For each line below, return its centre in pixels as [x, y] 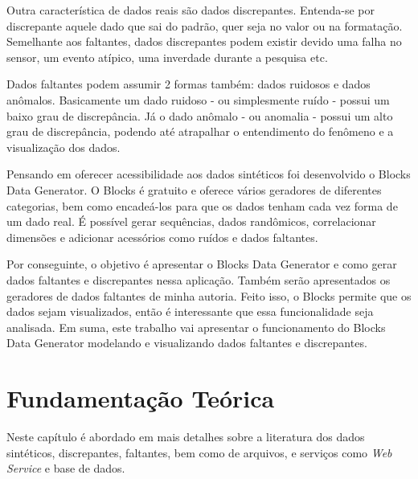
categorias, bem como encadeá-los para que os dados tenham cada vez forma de [202, 205]
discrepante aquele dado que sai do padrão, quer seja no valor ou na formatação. [205, 25]
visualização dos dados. [64, 147]
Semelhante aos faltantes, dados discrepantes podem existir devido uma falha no [204, 41]
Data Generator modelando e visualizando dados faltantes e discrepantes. [187, 343]
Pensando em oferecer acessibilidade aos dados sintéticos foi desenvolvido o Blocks [209, 174]
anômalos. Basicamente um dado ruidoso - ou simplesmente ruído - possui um [198, 99]
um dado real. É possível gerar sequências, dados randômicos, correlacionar [191, 221]
